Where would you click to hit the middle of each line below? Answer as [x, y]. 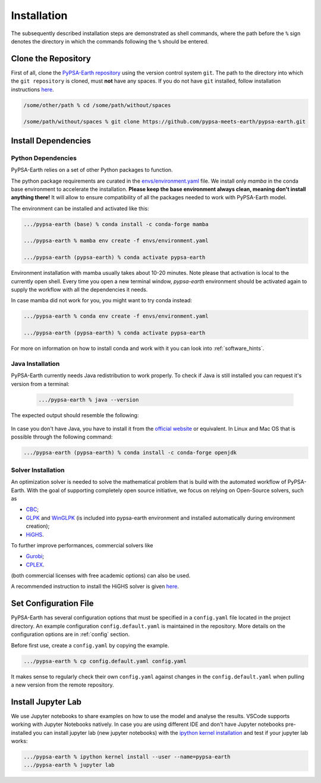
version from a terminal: [40, 384]
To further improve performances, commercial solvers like [82, 545]
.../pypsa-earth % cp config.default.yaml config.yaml [105, 661]
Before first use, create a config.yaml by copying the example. [90, 645]
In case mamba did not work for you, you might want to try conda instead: [102, 300]
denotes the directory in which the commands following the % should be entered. [110, 41]
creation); [38, 526]
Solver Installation [38, 470]
